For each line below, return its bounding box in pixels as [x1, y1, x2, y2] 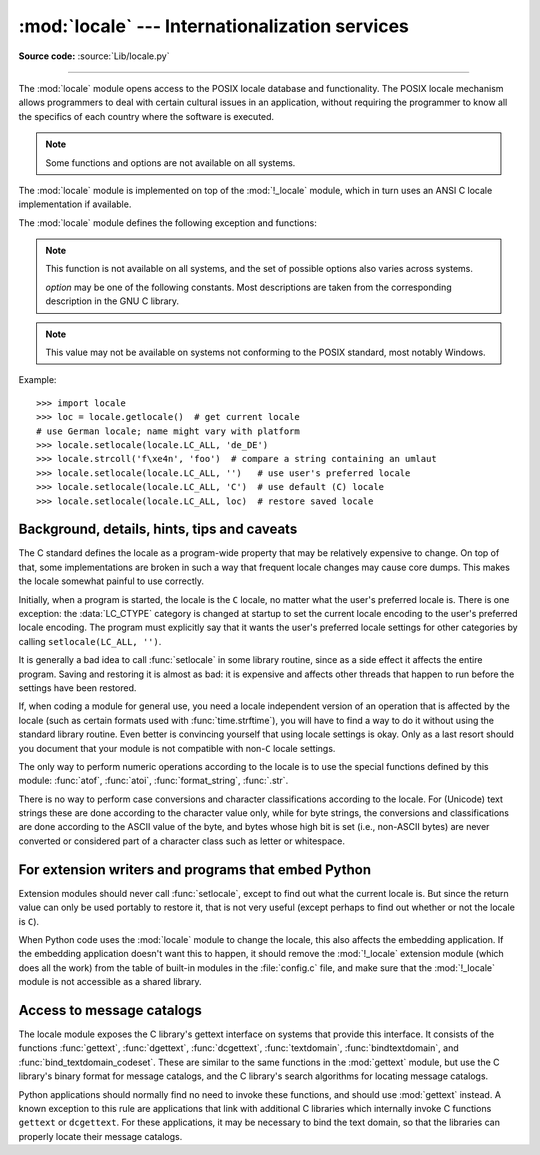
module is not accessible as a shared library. [18, 976, 202, 988]
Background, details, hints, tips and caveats [18, 521, 298, 538]
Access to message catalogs [18, 1001, 202, 1019]
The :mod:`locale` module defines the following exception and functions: [18, 216, 317, 229]
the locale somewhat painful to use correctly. [18, 575, 205, 587]
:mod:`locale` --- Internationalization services [18, 15, 410, 37]
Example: [18, 374, 57, 386]
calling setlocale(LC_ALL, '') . [18, 635, 162, 647]
